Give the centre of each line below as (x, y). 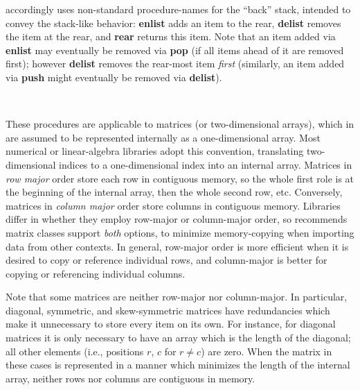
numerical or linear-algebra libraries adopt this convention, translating (155, 151)
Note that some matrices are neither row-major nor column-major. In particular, (177, 297)
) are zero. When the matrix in (267, 351)
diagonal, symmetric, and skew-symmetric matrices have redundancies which (168, 310)
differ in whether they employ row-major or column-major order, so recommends (177, 219)
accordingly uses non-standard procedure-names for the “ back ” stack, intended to (178, 9)
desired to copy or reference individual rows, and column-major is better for (166, 260)
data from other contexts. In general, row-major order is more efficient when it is (177, 246)
